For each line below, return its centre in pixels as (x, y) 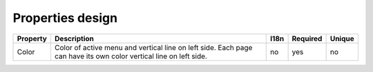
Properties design (65, 18)
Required (307, 38)
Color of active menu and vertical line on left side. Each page (153, 47)
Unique (342, 38)
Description (74, 38)
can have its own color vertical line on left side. (131, 56)
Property (32, 38)
